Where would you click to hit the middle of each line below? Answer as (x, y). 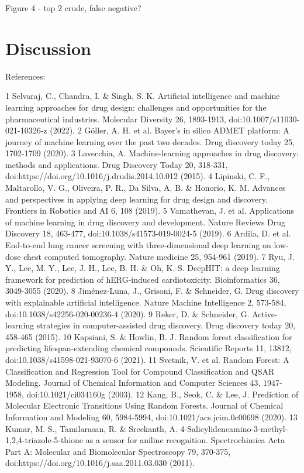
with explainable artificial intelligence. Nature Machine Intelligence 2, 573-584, (146, 302)
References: (25, 76)
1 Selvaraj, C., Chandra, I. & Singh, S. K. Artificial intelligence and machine (143, 96)
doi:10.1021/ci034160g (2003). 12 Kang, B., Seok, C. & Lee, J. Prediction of (163, 394)
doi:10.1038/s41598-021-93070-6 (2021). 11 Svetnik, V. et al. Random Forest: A (147, 359)
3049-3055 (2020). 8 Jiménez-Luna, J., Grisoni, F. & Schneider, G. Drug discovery (152, 291)
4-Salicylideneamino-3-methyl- (234, 428)
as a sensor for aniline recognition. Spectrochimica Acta (185, 440)
